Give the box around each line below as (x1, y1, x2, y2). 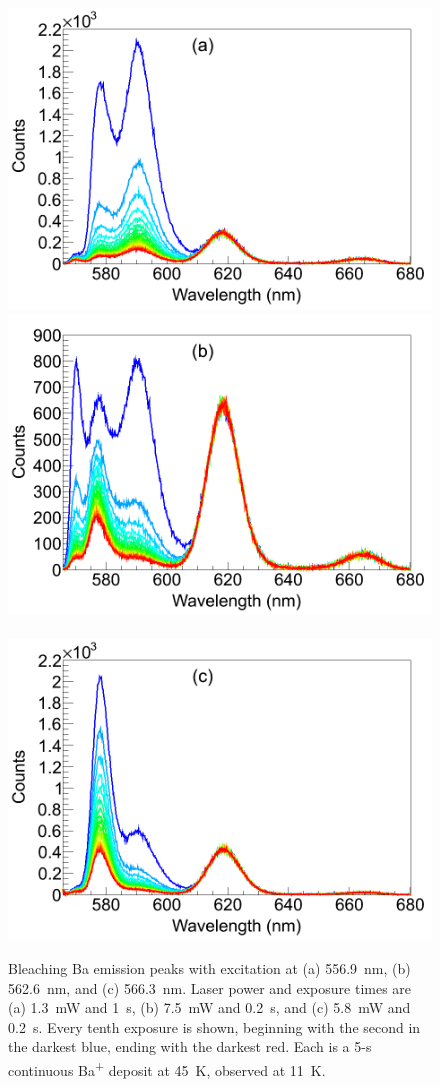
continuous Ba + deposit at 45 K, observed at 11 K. (8, 1056, 326, 1080)
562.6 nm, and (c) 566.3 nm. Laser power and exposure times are (8, 977, 412, 998)
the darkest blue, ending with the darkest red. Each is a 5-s (8, 1036, 372, 1057)
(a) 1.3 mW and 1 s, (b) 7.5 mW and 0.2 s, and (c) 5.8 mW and (8, 997, 411, 1018)
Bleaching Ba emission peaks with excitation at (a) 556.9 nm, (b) (8, 957, 411, 978)
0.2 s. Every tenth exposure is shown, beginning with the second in (8, 1016, 421, 1037)
